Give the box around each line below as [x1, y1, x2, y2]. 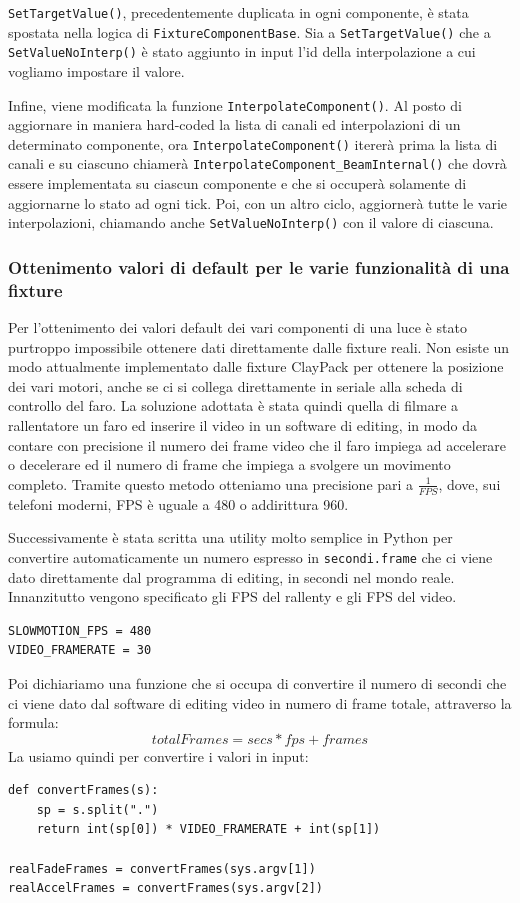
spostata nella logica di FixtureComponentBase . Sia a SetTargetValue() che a [8, 21, 491, 42]
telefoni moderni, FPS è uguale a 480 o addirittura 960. [8, 493, 349, 514]
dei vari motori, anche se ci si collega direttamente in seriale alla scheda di [8, 375, 463, 396]
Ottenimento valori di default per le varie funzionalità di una [8, 254, 510, 279]
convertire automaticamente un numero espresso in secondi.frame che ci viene [8, 546, 493, 567]
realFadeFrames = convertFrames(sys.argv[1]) [8, 861, 316, 876]
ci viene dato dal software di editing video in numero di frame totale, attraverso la [8, 692, 512, 713]
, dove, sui [438, 473, 501, 494]
